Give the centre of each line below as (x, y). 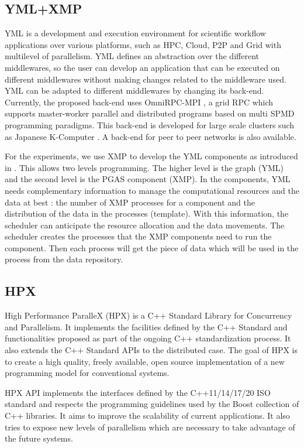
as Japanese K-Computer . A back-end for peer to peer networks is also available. (151, 136)
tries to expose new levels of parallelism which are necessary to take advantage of (150, 427)
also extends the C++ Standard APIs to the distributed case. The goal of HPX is (151, 350)
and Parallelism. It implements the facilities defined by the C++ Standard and (146, 326)
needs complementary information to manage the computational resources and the (152, 190)
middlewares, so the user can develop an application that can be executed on (142, 67)
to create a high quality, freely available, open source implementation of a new (145, 361)
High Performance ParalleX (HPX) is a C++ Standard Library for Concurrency (148, 315)
